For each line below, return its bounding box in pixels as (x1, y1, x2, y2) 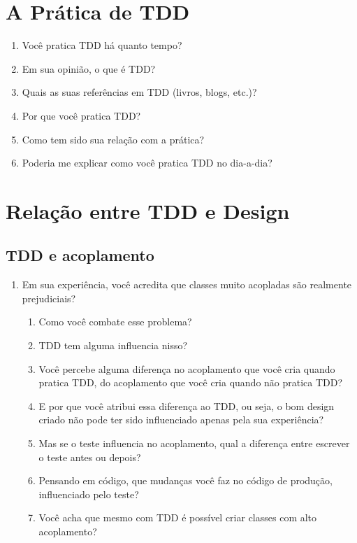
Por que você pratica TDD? (22, 108, 141, 122)
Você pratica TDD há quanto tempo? (22, 38, 182, 52)
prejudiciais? (22, 290, 76, 305)
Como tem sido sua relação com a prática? (22, 132, 205, 146)
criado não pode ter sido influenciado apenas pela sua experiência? (38, 412, 324, 427)
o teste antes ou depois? (38, 449, 141, 464)
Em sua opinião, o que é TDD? (22, 61, 156, 76)
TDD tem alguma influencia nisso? (38, 338, 188, 353)
